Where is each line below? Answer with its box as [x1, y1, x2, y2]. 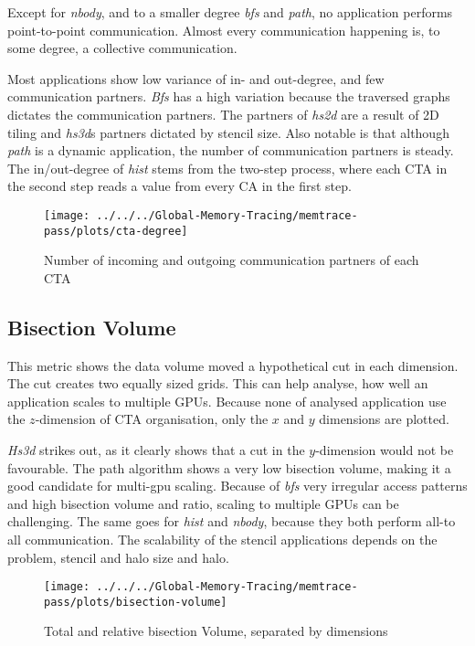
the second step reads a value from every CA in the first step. [7, 176, 352, 196]
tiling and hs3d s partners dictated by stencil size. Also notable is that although [7, 122, 449, 142]
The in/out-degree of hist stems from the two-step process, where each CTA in [7, 158, 448, 177]
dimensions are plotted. [319, 409, 449, 429]
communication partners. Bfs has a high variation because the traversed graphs [7, 87, 450, 106]
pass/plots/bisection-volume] [44, 595, 227, 609]
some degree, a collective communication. [7, 38, 237, 58]
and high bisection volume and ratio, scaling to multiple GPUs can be [7, 493, 399, 513]
